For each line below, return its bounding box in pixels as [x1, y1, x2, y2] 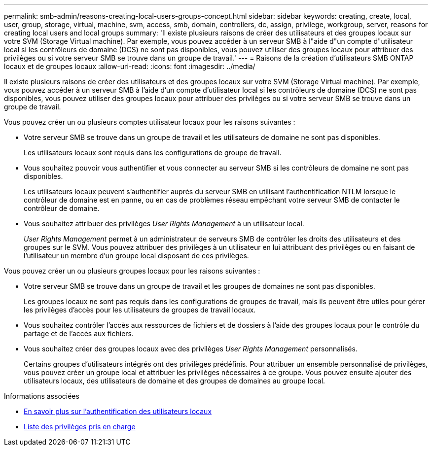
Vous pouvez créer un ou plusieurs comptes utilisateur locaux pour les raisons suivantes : [4, 118, 295, 126]
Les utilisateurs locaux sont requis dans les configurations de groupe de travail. [24, 148, 282, 157]
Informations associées [4, 392, 79, 400]
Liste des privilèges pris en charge [24, 422, 136, 431]
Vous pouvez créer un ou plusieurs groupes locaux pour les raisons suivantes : [4, 267, 260, 275]
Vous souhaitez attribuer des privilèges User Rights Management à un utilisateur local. [24, 219, 304, 228]
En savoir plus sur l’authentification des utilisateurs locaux [24, 407, 212, 415]
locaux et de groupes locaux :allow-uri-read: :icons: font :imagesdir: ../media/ [4, 62, 255, 70]
